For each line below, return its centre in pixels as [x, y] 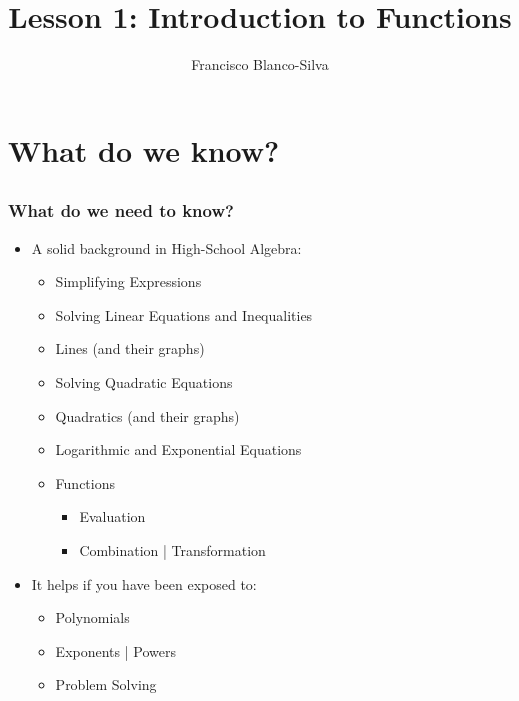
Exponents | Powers [115, 650]
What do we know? [144, 149]
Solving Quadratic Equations [144, 381]
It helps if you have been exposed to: [144, 583]
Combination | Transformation [172, 549]
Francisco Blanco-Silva [260, 64]
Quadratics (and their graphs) [147, 415]
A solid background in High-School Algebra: [166, 247]
